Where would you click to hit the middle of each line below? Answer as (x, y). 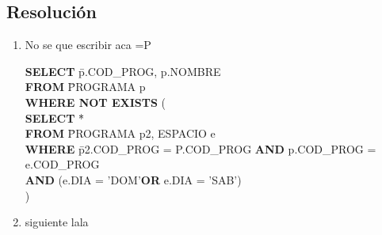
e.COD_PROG (62, 164)
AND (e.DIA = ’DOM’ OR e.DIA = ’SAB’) (133, 179)
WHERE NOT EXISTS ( (95, 102)
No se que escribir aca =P (88, 45)
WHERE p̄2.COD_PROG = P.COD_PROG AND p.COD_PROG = (201, 148)
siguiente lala (57, 222)
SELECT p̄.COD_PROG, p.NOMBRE (123, 71)
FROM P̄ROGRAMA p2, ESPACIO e (120, 133)
